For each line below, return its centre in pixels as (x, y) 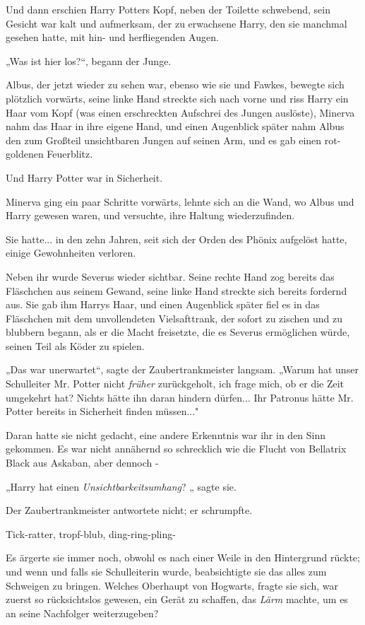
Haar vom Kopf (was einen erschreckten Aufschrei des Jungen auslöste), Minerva (180, 112)
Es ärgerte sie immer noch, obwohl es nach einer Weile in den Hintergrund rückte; (183, 557)
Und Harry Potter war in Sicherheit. (84, 177)
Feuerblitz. (70, 154)
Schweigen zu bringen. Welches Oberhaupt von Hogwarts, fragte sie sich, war (172, 585)
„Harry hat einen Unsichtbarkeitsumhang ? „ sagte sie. (121, 486)
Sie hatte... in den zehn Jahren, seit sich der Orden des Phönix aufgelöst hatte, (176, 239)
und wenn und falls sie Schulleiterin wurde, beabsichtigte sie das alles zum (166, 571)
